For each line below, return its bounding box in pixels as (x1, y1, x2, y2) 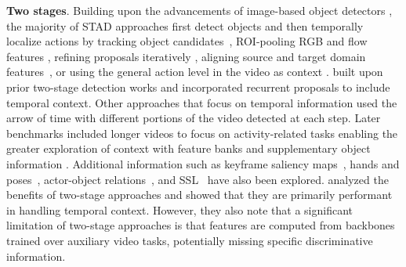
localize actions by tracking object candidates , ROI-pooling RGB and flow (6, 33, 368, 49)
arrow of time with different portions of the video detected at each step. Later (6, 110, 381, 126)
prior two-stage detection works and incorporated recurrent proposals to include (6, 78, 390, 95)
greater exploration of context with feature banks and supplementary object (6, 140, 371, 157)
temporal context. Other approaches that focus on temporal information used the (6, 94, 397, 110)
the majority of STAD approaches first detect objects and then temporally (6, 17, 364, 34)
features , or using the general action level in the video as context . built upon (6, 63, 383, 80)
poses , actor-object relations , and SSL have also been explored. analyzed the (6, 171, 389, 187)
